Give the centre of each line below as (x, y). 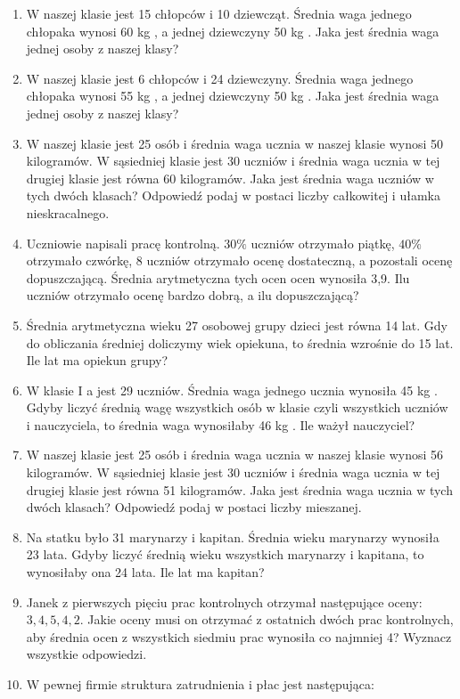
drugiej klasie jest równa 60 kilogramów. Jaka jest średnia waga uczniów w (230, 178)
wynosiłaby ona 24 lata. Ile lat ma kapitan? (145, 572)
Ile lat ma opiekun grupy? (97, 360)
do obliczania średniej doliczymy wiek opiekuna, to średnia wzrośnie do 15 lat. (240, 342)
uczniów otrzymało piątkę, (323, 243)
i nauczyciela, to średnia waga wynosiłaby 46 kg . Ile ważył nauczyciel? (221, 424)
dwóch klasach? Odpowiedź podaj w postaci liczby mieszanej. (194, 507)
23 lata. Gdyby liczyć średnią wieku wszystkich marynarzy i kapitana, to (225, 554)
